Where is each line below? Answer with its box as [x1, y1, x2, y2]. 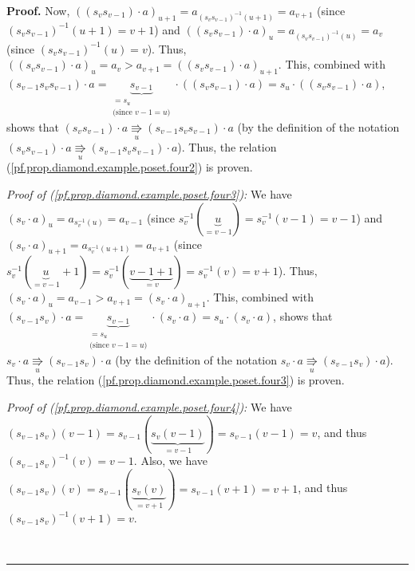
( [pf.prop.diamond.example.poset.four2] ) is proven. [6, 159, 253, 175]
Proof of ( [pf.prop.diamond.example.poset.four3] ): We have [6, 186, 292, 203]
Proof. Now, [6, 2, 70, 18]
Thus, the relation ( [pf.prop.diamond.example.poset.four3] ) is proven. [6, 372, 345, 388]
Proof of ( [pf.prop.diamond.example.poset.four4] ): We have [6, 398, 292, 415]
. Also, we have [133, 452, 208, 469]
